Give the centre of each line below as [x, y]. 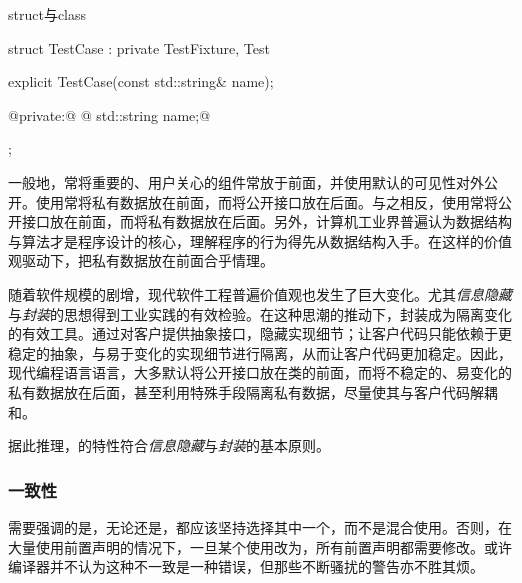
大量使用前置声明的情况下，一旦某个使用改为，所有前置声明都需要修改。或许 [260, 546]
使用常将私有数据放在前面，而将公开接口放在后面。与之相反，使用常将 [266, 201]
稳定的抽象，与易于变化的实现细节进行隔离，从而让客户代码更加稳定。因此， [260, 352]
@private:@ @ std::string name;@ [109, 114]
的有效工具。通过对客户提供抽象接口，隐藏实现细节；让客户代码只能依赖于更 [260, 333]
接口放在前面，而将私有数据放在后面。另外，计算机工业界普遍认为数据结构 [266, 221]
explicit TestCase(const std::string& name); [141, 81]
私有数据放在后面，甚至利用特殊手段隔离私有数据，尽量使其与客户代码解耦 [253, 391]
